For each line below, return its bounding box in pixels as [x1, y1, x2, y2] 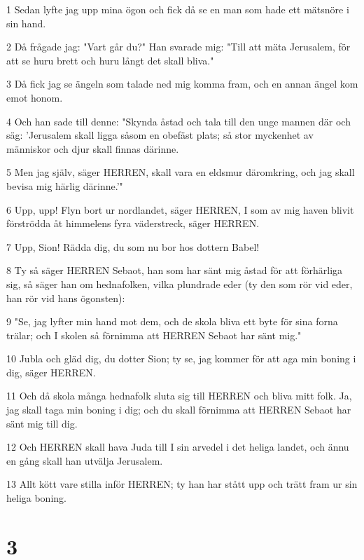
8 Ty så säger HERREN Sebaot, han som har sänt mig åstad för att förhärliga [6, 263, 343, 278]
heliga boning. [6, 491, 66, 505]
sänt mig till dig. [6, 416, 78, 430]
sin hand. [6, 15, 46, 30]
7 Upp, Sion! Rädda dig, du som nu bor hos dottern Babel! [6, 239, 260, 254]
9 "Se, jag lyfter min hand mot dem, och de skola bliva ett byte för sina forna [6, 314, 338, 329]
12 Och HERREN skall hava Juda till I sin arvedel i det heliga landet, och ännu [6, 439, 349, 454]
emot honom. [6, 90, 63, 104]
